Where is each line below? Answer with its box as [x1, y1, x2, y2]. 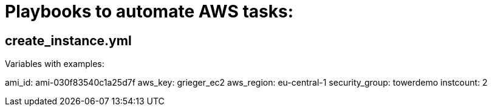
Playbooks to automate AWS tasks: [5, 1, 294, 22]
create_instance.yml [5, 33, 132, 48]
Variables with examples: [5, 59, 104, 69]
